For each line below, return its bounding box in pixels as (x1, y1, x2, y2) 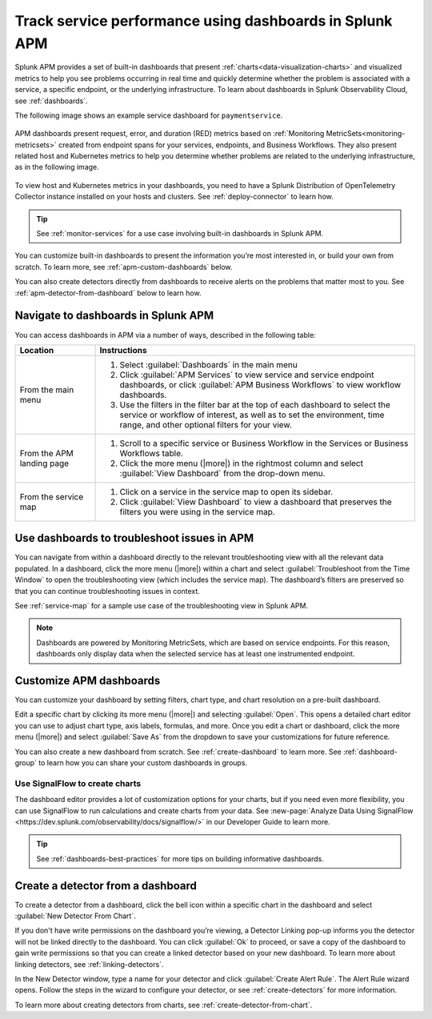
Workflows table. (119, 447, 184, 459)
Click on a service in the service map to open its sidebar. (119, 486, 334, 497)
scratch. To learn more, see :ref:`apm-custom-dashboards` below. (14, 262, 233, 271)
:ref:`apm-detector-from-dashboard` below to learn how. (14, 288, 202, 298)
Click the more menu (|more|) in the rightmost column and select (119, 457, 364, 468)
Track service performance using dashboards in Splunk (14, 12, 393, 30)
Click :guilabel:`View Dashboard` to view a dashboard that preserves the (119, 496, 392, 507)
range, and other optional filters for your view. (119, 419, 292, 430)
